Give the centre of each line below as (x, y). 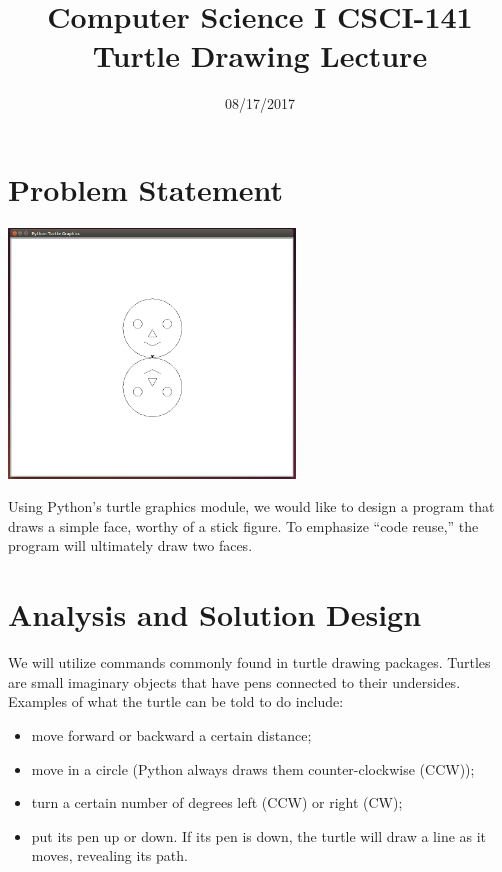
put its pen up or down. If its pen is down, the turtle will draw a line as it (259, 835)
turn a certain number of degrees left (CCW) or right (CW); (217, 802)
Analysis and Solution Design (215, 614)
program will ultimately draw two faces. (130, 545)
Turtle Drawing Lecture (260, 55)
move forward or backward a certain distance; (171, 734)
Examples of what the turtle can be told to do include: (176, 701)
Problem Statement (145, 188)
